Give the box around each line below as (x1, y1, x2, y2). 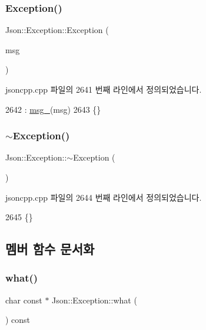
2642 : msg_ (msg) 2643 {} (5, 103, 101, 115)
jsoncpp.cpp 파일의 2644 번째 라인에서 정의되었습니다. (5, 191, 202, 203)
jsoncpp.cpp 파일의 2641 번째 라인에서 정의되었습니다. (5, 83, 202, 95)
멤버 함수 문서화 (5, 240, 95, 258)
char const (5, 293, 42, 306)
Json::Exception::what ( (52, 293, 137, 306)
